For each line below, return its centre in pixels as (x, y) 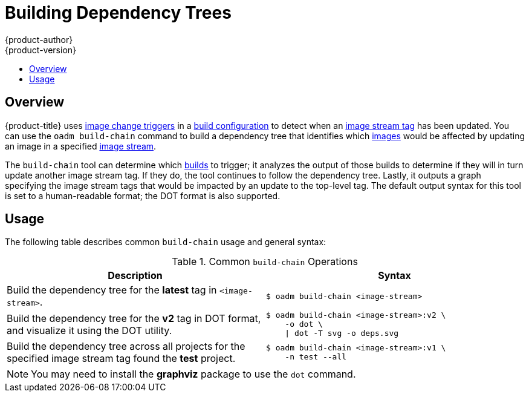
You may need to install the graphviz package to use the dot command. (193, 374)
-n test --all (316, 357)
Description (135, 276)
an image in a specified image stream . (81, 146)
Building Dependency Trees (118, 13)
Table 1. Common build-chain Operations (265, 262)
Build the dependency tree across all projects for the (126, 346)
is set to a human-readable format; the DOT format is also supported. (143, 195)
